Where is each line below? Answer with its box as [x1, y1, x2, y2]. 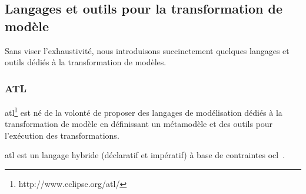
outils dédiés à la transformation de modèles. [5, 56, 167, 68]
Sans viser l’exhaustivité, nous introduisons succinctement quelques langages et [5, 44, 290, 56]
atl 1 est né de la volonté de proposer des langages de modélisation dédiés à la [5, 105, 282, 118]
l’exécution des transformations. [5, 129, 119, 141]
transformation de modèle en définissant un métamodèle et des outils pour [5, 118, 273, 130]
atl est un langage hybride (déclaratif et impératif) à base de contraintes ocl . [5, 149, 285, 161]
